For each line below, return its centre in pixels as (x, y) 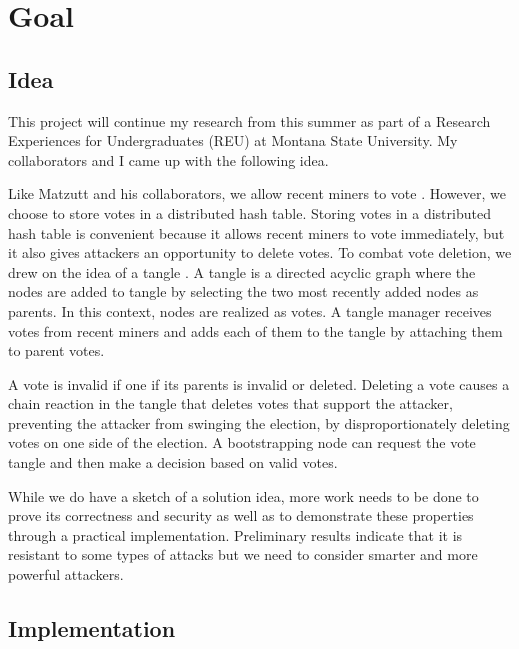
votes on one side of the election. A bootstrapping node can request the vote (242, 442)
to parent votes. (56, 350)
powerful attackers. (66, 574)
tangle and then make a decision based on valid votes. (173, 462)
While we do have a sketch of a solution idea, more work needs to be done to (243, 495)
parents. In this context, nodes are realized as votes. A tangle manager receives (250, 310)
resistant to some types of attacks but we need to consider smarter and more (243, 554)
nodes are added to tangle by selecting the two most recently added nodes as (243, 291)
